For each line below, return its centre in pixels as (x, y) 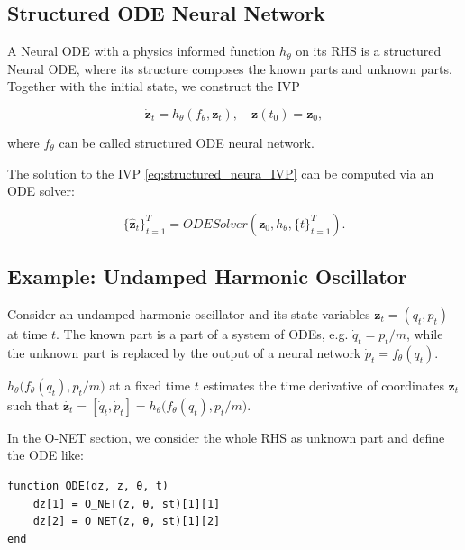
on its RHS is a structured (369, 51)
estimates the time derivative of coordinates (324, 385)
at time (27, 333)
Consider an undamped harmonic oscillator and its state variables (189, 313)
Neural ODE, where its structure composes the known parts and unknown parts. (230, 68)
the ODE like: (46, 455)
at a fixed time (150, 385)
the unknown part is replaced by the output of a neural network (184, 352)
